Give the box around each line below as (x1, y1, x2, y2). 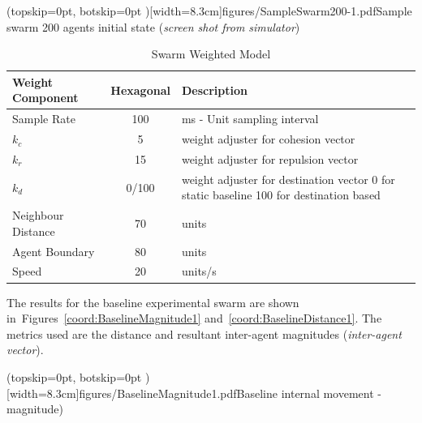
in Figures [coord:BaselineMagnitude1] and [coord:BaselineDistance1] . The (6, 310, 382, 327)
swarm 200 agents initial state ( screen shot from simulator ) (6, 18, 300, 35)
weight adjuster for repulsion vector (181, 150, 359, 167)
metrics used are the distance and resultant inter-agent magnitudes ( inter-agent (6, 325, 402, 342)
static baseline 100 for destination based (181, 186, 381, 203)
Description (181, 81, 248, 98)
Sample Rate (12, 110, 75, 127)
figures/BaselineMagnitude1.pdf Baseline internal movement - (79, 384, 381, 401)
